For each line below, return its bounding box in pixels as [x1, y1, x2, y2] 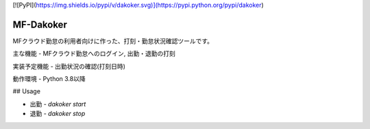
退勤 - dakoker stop [29, 110, 86, 118]
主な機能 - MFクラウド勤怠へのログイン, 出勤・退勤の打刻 [12, 49, 176, 58]
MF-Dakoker [12, 19, 68, 30]
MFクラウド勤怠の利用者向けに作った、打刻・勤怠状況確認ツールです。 [12, 36, 214, 45]
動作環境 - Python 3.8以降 [12, 75, 86, 83]
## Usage [12, 87, 41, 95]
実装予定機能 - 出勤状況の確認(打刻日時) [12, 62, 126, 70]
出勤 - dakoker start [29, 99, 86, 108]
